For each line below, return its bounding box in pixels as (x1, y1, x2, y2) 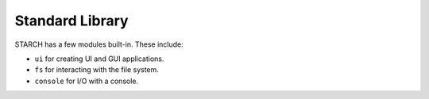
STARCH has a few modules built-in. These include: (14, 40, 184, 49)
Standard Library (14, 12, 129, 29)
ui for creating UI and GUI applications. (34, 54, 164, 63)
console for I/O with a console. (34, 76, 139, 86)
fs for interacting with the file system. (34, 65, 159, 74)
